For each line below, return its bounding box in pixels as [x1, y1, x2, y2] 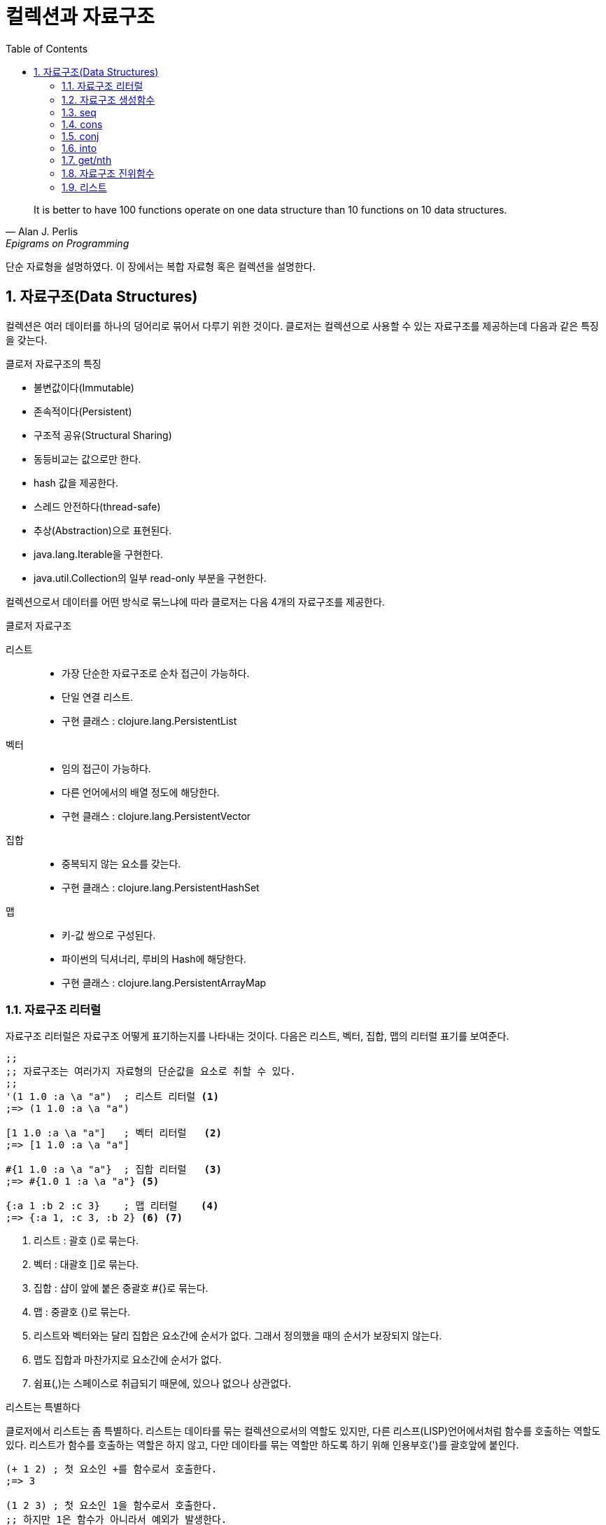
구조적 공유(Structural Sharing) [34, 429, 172, 441]
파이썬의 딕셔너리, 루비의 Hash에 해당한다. [62, 952, 246, 965]
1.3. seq [62, 106, 97, 118]
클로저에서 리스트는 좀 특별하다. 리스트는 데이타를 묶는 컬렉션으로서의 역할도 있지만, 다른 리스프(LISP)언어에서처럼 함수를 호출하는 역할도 [6, 1425, 601, 1437]
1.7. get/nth [62, 153, 112, 166]
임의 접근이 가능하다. [62, 762, 151, 774]
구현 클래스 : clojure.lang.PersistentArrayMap [62, 976, 267, 989]
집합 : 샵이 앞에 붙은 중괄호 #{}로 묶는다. [34, 1282, 209, 1295]
